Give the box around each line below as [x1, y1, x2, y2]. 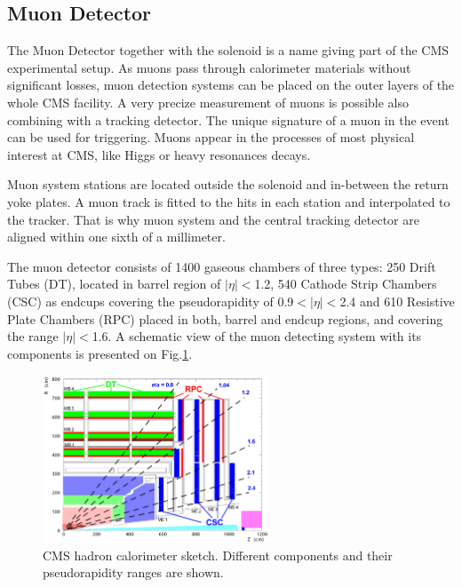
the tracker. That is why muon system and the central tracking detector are [7, 210, 419, 228]
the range [7, 327, 59, 345]
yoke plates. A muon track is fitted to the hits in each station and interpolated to [7, 192, 450, 210]
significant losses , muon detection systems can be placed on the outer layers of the [7, 75, 455, 94]
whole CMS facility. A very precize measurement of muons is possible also [7, 92, 410, 111]
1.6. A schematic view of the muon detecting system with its [92, 327, 422, 345]
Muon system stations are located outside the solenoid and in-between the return [7, 175, 449, 194]
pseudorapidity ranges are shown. [43, 563, 224, 582]
